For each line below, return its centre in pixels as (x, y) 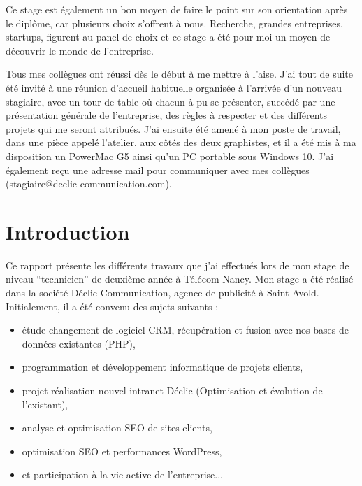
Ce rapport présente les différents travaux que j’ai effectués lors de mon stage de (178, 265)
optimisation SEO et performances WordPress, (122, 451)
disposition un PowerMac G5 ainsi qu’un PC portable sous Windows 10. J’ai (170, 156)
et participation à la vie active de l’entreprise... (122, 474)
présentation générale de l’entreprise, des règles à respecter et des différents (167, 115)
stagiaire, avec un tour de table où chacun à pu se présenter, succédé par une (171, 101)
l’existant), (45, 404)
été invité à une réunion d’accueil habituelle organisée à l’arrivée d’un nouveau (174, 87)
